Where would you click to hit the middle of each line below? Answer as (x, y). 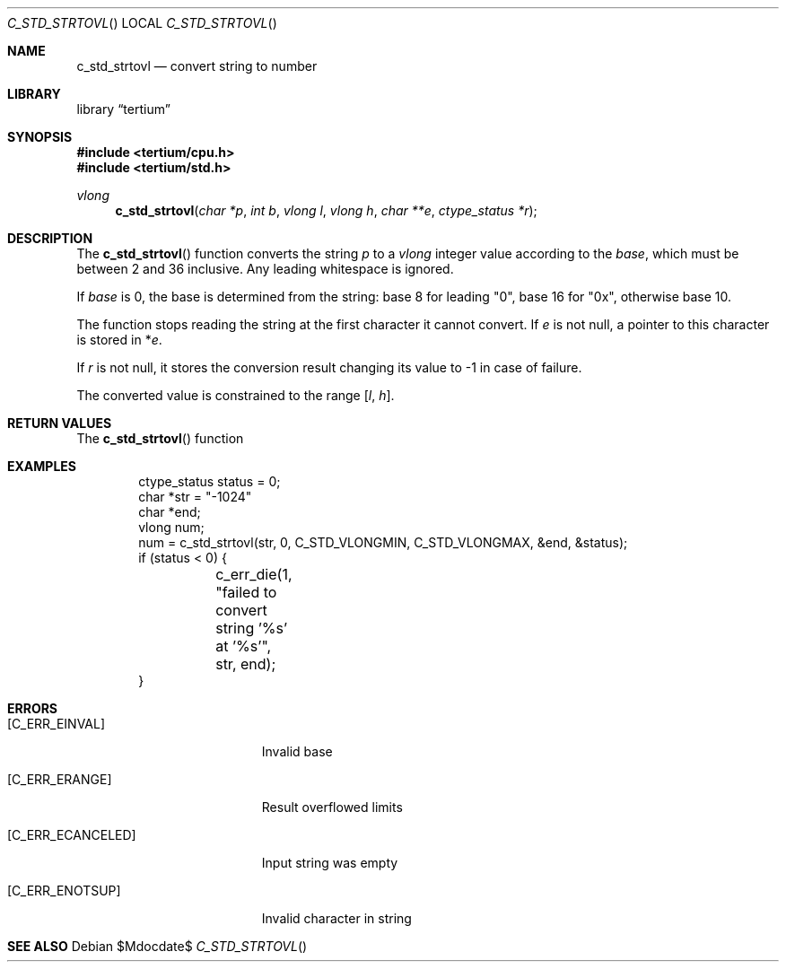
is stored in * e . (119, 340)
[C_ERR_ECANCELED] (72, 835)
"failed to (246, 592)
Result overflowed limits (332, 807)
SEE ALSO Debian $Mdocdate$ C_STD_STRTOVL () (157, 946)
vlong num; (171, 527)
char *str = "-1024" (195, 497)
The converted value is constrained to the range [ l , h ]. (236, 395)
